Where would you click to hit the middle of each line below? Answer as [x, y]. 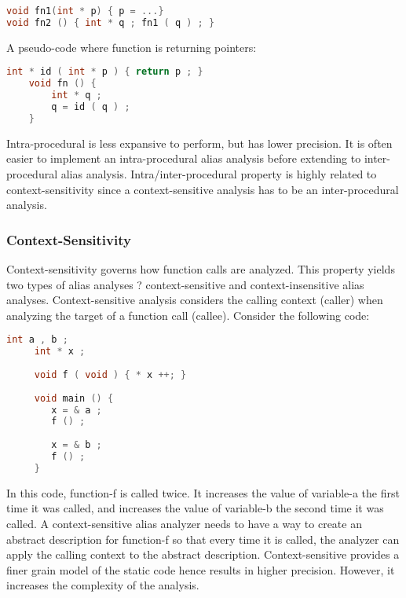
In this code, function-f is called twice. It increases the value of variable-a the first [203, 492]
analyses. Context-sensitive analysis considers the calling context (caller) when [195, 300]
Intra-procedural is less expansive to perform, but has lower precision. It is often [199, 143]
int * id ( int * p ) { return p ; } [105, 72]
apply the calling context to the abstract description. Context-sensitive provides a [203, 554]
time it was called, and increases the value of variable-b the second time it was [195, 508]
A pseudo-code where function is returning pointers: [132, 47]
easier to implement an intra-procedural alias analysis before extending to [184, 158]
